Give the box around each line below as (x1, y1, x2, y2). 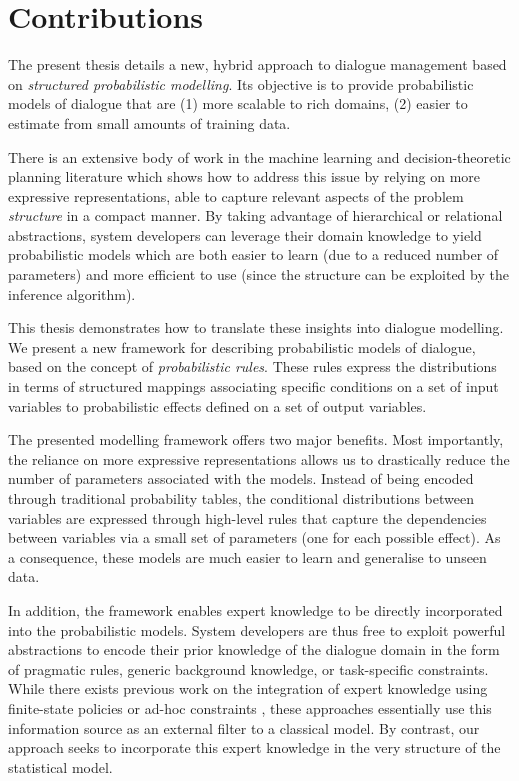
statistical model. (8, 756, 113, 777)
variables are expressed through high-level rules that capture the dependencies (8, 507, 487, 528)
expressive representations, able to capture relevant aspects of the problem (8, 185, 464, 206)
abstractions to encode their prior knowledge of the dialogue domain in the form (8, 639, 500, 660)
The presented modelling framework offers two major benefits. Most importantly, (8, 429, 504, 450)
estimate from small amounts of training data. (8, 112, 291, 133)
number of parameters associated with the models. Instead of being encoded (8, 468, 474, 489)
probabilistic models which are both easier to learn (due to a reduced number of (8, 244, 499, 265)
